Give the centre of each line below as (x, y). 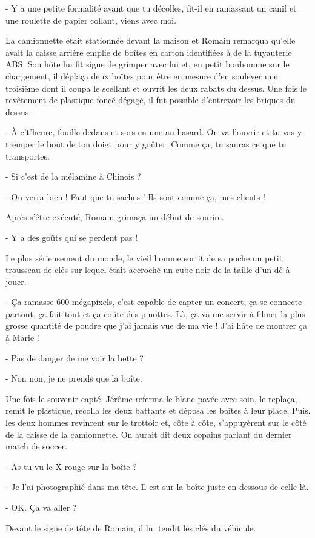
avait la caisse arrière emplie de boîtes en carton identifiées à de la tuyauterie (149, 52)
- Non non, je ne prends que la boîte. (74, 378)
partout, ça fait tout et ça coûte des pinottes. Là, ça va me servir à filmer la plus (155, 313)
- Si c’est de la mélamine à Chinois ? (73, 176)
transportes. (28, 156)
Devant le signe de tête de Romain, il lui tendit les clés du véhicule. (131, 527)
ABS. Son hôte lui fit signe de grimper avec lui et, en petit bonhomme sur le (148, 64)
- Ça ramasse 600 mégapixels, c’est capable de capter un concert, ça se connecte (154, 302)
